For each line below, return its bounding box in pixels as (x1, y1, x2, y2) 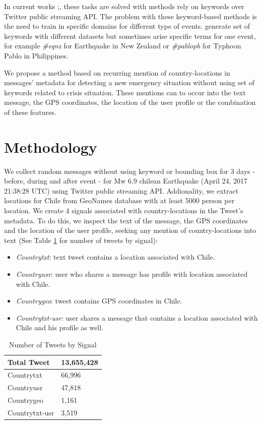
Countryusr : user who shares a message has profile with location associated (16, 269, 248, 279)
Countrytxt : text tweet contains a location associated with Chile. (16, 252, 215, 262)
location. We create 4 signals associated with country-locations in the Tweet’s (4, 205, 243, 216)
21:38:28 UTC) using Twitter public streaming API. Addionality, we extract (4, 185, 239, 196)
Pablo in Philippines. (4, 50, 69, 60)
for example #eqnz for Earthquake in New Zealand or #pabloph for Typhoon (4, 40, 241, 51)
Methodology (4, 136, 97, 157)
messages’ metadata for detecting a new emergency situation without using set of (4, 77, 255, 88)
